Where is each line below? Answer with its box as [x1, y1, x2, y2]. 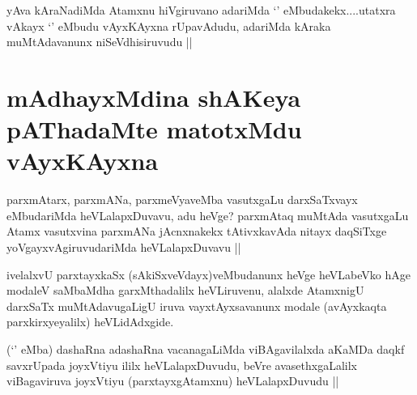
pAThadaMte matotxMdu [6, 113, 302, 146]
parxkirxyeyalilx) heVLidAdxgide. [6, 313, 174, 330]
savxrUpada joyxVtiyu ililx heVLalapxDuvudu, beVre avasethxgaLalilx [6, 356, 357, 373]
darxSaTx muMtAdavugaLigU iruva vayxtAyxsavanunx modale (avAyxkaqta [6, 297, 387, 314]
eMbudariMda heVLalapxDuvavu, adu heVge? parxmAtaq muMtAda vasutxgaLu [6, 206, 409, 223]
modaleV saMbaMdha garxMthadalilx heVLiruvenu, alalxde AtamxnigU [6, 282, 364, 299]
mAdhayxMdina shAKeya [6, 80, 301, 113]
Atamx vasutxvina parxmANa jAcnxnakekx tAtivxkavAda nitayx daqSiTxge [6, 223, 387, 240]
